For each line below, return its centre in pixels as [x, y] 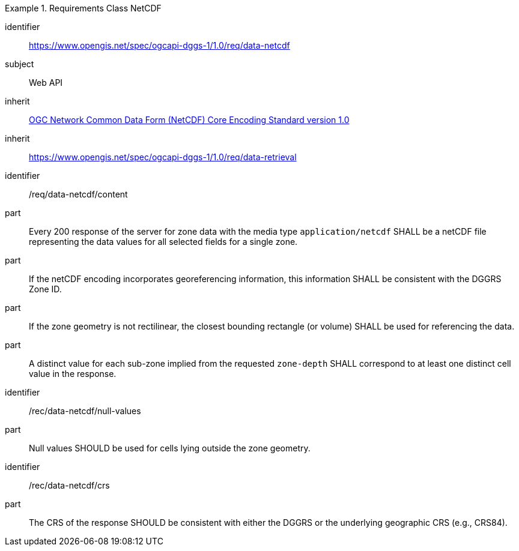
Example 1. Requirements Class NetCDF [83, 8]
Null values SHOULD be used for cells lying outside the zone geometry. [170, 448]
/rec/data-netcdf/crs [69, 485]
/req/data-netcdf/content [78, 194]
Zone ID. [45, 289]
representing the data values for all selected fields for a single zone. [163, 242]
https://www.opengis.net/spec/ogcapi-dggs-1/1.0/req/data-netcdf [159, 45]
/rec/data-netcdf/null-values [85, 411]
